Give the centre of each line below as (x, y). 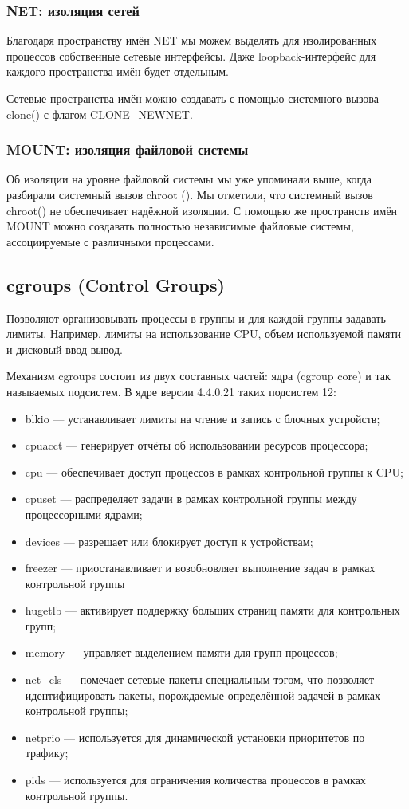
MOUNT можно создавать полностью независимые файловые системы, (180, 226)
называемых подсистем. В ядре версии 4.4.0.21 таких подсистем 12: (172, 391)
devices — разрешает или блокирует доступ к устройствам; (169, 541)
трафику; (47, 753)
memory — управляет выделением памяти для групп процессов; (181, 652)
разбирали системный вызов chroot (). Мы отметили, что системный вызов (190, 194)
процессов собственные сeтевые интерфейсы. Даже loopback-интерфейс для (191, 55)
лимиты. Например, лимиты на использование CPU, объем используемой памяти (204, 334)
